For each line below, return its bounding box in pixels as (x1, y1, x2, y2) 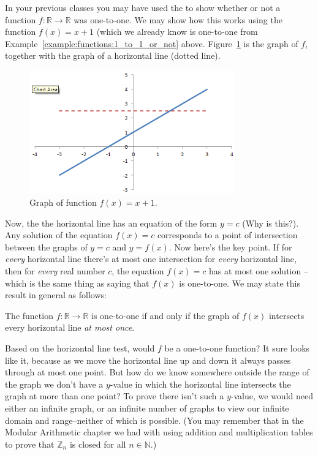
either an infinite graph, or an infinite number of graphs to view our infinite (5, 401, 289, 414)
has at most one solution (208, 264, 301, 277)
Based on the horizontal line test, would (5, 341, 155, 354)
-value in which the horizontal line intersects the (110, 377, 291, 390)
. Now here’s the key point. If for (168, 240, 292, 253)
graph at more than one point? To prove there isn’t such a (5, 389, 224, 402)
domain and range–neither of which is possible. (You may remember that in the (5, 413, 304, 426)
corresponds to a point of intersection (157, 228, 298, 241)
